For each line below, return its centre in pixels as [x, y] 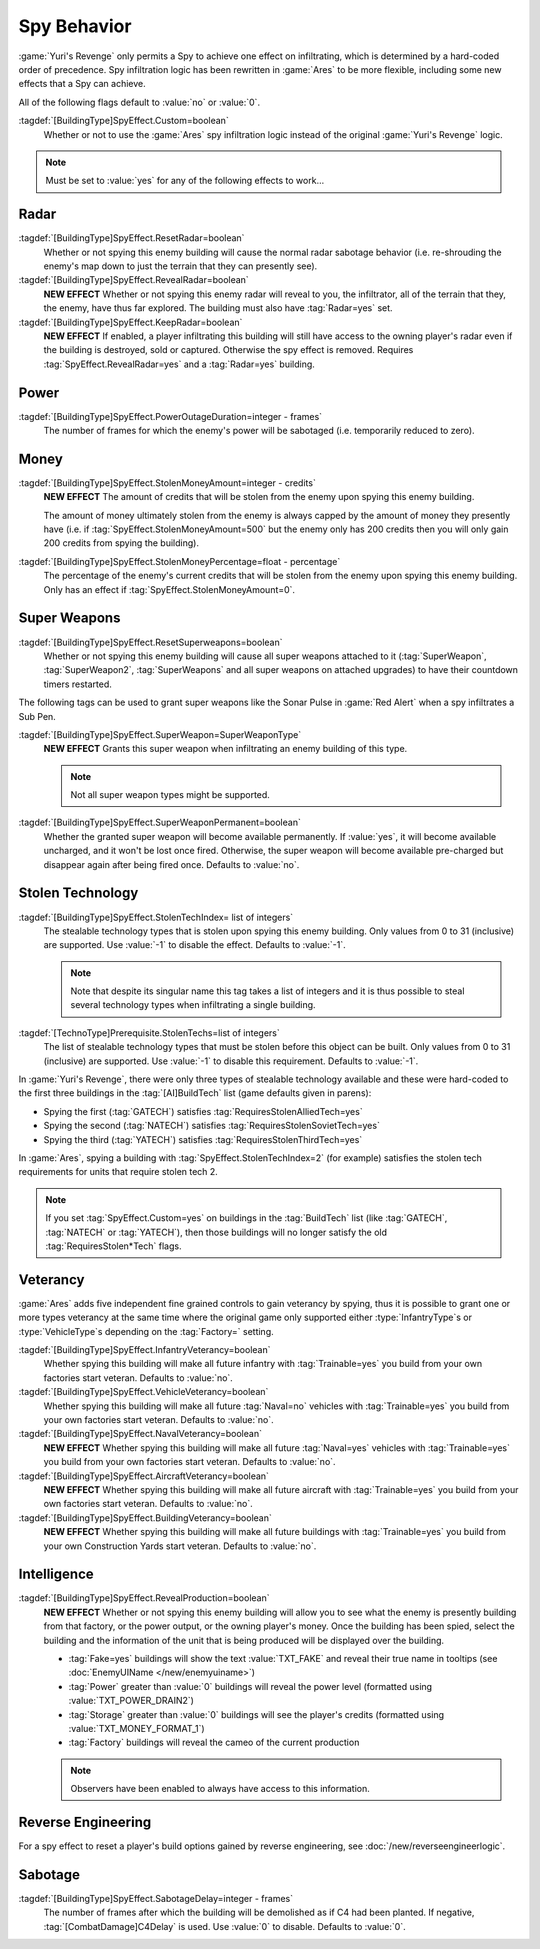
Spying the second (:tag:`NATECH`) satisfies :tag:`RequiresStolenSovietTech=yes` [211, 1126]
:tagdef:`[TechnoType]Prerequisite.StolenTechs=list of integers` [149, 1032]
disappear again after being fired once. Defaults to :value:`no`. [171, 864]
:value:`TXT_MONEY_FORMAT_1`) [136, 1728]
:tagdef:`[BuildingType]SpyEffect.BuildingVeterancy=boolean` [145, 1517]
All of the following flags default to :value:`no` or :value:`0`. [139, 102]
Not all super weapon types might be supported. [170, 795]
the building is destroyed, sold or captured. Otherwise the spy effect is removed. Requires [228, 350]
